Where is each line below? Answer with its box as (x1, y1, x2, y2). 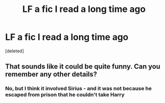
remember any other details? (5, 70, 97, 79)
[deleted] (5, 48, 24, 54)
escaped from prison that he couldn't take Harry (5, 91, 125, 98)
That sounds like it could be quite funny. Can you (5, 62, 160, 71)
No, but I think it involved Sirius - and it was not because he (5, 85, 152, 92)
